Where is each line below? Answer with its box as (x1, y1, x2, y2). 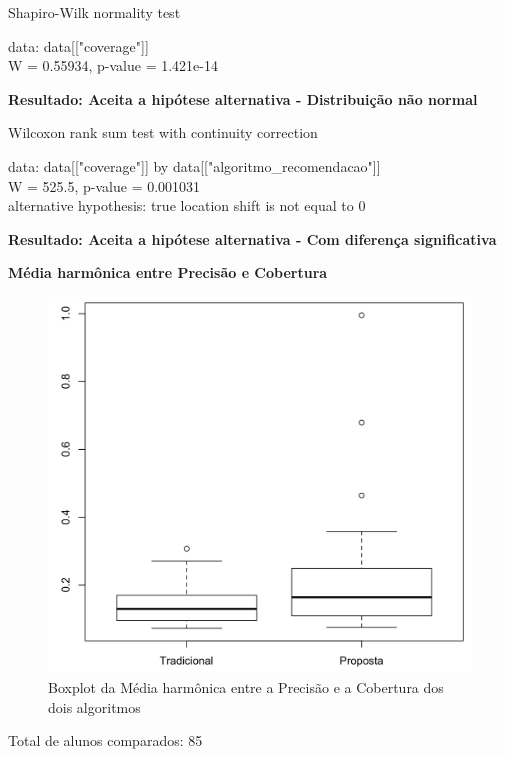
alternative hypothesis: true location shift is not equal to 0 (8, 195, 366, 216)
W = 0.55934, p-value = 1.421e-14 (8, 55, 218, 76)
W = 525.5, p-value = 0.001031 (8, 175, 201, 196)
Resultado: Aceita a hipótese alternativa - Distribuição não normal (8, 88, 478, 109)
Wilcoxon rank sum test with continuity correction (8, 122, 318, 143)
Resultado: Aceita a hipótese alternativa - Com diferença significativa (8, 228, 497, 249)
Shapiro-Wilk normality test (8, 2, 181, 22)
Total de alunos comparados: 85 (8, 730, 203, 751)
